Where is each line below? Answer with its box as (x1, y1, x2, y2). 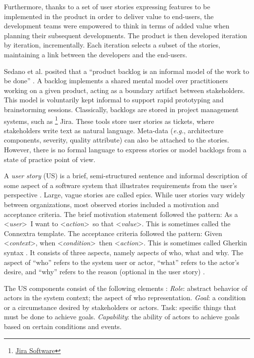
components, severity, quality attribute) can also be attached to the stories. (4, 135, 229, 145)
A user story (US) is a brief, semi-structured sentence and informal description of (4, 170, 247, 181)
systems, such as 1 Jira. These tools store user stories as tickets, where (4, 114, 214, 126)
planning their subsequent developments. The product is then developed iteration (4, 30, 247, 40)
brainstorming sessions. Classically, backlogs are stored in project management (4, 104, 239, 114)
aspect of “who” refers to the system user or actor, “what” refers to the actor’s (4, 257, 239, 267)
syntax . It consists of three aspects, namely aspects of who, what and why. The (4, 247, 243, 257)
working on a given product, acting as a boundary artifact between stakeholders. (4, 85, 245, 95)
